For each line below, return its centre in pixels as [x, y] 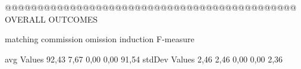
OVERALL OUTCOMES [51, 19]
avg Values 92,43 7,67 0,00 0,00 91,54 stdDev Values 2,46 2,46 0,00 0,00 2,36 [144, 59]
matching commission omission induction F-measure [100, 39]
